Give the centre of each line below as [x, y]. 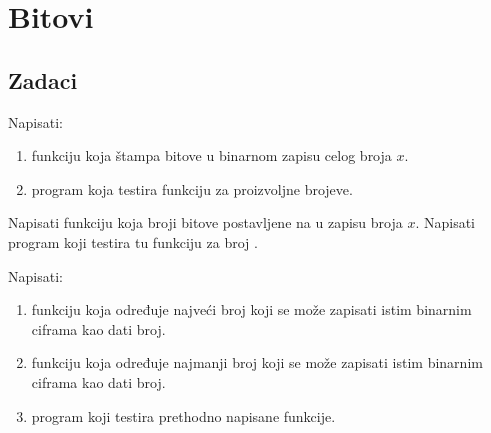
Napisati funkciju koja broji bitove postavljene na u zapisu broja [205, 222]
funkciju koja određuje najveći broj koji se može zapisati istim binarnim [251, 309]
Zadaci [43, 79]
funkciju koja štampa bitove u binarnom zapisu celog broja [211, 155]
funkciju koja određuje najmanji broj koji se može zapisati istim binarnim [257, 362]
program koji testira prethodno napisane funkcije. [183, 415]
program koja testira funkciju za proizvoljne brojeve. [192, 188]
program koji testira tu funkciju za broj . [133, 241]
